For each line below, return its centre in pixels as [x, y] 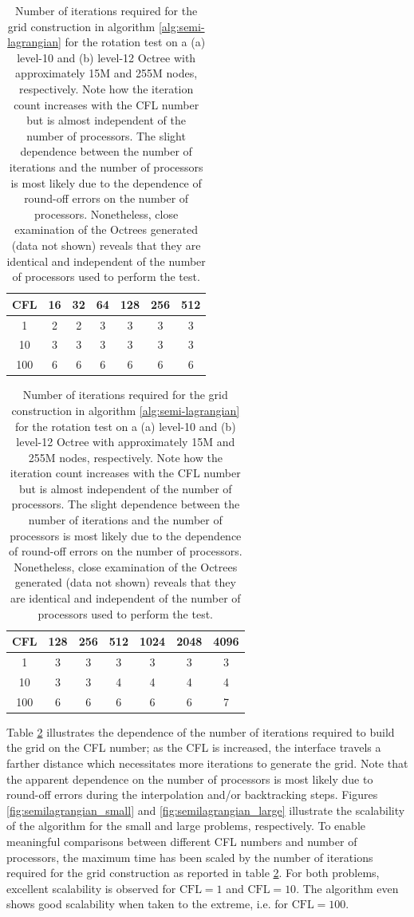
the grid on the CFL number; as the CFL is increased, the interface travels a [194, 747]
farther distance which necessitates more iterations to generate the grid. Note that [207, 763]
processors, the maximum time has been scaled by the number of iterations [190, 857]
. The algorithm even [347, 888]
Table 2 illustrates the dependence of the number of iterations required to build [201, 731]
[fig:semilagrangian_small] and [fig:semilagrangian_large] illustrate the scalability [206, 810]
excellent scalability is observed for [91, 888]
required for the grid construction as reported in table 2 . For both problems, [193, 873]
